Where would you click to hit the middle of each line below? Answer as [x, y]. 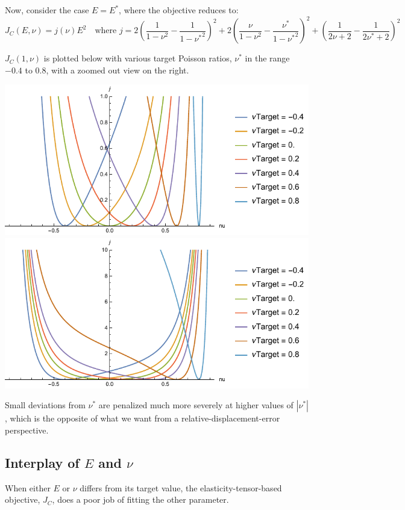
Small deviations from [45, 405]
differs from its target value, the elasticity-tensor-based [181, 487]
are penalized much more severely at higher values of [196, 405]
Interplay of [42, 462]
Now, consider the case [47, 10]
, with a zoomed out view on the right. [118, 70]
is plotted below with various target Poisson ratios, [138, 58]
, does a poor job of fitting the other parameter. [140, 499]
